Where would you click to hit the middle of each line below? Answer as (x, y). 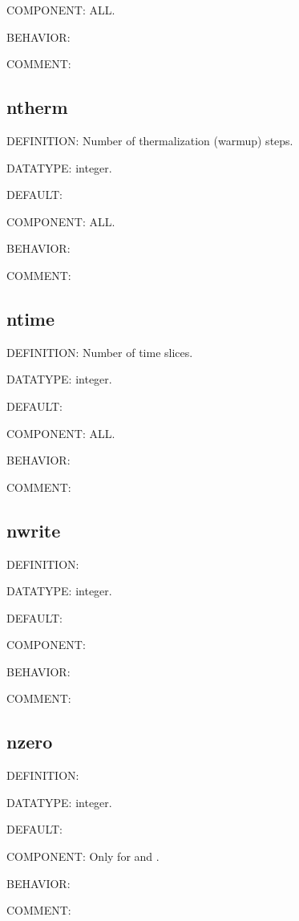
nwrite (34, 530)
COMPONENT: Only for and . (83, 856)
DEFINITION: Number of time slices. (100, 352)
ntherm (37, 107)
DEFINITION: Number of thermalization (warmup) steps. (150, 140)
